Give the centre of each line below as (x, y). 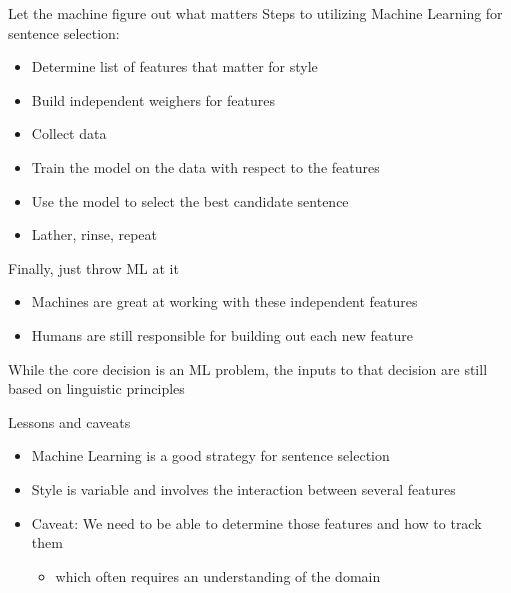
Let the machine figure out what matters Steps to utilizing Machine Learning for (255, 13)
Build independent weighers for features (153, 99)
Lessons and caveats (69, 421)
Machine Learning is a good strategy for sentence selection (210, 455)
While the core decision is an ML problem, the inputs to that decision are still (248, 368)
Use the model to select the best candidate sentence (190, 200)
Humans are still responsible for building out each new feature (222, 334)
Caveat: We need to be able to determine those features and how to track (256, 522)
